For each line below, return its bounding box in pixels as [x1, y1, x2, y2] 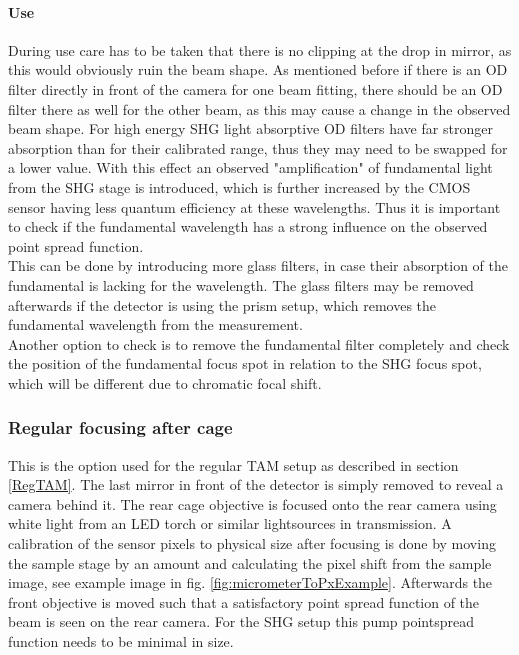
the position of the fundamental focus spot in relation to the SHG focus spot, [8, 353, 482, 374]
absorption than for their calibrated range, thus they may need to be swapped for [8, 137, 508, 158]
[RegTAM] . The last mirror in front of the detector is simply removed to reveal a [8, 474, 504, 495]
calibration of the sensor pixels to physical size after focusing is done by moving [8, 533, 496, 554]
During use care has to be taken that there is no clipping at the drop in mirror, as [8, 39, 512, 60]
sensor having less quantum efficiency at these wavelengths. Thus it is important [8, 196, 501, 217]
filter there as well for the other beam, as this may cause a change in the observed [8, 98, 511, 119]
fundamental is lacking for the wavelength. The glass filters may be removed [8, 274, 474, 295]
